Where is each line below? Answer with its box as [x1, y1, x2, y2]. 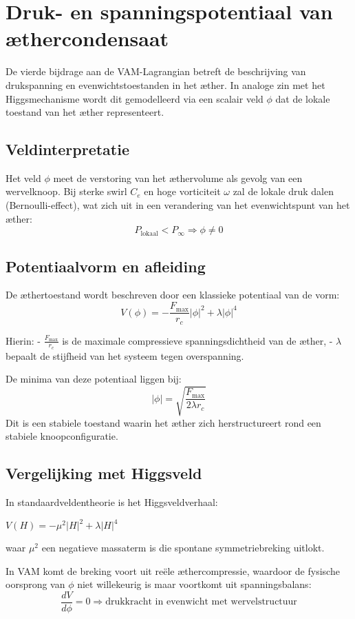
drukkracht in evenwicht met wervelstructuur [105, 597, 297, 607]
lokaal [140, 230, 158, 237]
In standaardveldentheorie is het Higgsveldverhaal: [6, 494, 218, 509]
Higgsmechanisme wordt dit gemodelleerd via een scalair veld [6, 91, 263, 105]
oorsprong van [6, 577, 65, 591]
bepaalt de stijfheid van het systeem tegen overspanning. [6, 348, 244, 363]
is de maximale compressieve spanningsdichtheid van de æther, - [62, 333, 333, 347]
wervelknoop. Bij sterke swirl [6, 184, 127, 199]
